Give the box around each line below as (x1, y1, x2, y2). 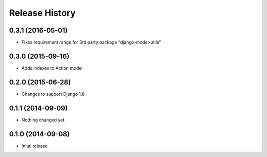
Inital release (21, 143, 48, 149)
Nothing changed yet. (21, 117, 66, 123)
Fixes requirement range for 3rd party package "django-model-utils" (21, 39, 162, 45)
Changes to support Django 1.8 (21, 91, 85, 97)
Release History (9, 7, 76, 18)
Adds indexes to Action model (21, 65, 83, 71)
